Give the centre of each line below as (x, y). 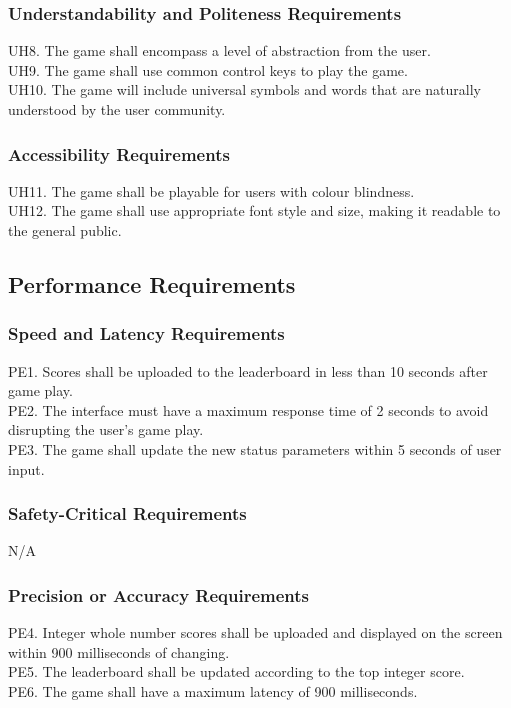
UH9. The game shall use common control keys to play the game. (208, 69)
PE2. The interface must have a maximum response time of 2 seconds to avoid (248, 409)
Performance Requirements (152, 283)
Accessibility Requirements (119, 153)
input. (26, 468)
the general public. (65, 230)
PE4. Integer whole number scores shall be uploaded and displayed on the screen (255, 632)
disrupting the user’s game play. (106, 429)
